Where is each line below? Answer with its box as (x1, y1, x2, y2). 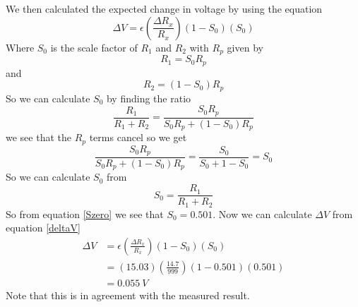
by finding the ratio (106, 90, 191, 105)
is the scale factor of (50, 40, 138, 54)
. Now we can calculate (213, 206, 312, 221)
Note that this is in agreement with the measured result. (6, 287, 250, 302)
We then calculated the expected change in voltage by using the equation (6, 1, 323, 16)
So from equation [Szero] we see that (6, 206, 164, 221)
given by (227, 40, 263, 54)
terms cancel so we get (89, 130, 187, 145)
